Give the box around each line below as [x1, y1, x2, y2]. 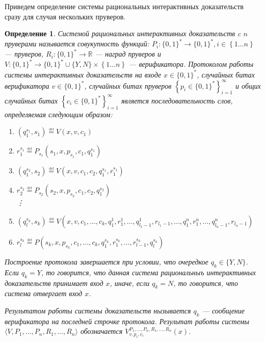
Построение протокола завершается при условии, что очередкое [5, 256, 208, 267]
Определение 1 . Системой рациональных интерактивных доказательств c [5, 28, 241, 39]
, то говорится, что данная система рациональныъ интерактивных [41, 267, 256, 277]
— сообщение [202, 305, 245, 315]
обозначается [80, 326, 123, 336]
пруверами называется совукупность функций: [5, 38, 150, 49]
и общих [235, 80, 261, 91]
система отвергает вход [5, 288, 83, 299]
